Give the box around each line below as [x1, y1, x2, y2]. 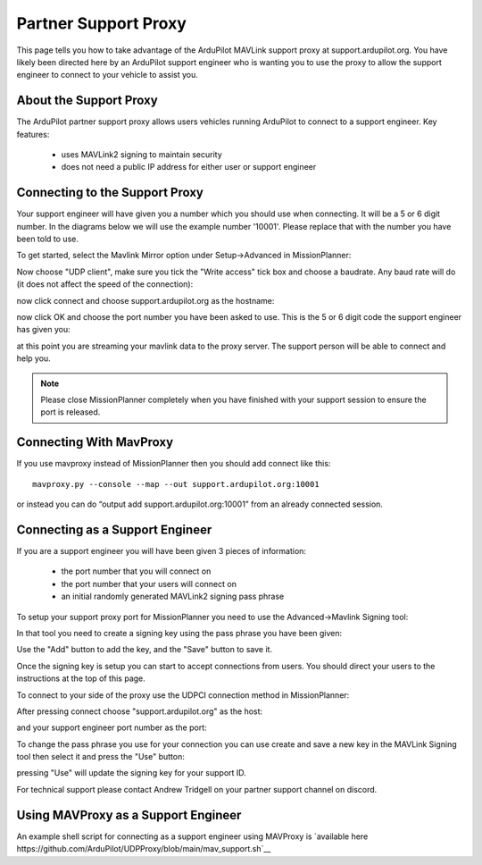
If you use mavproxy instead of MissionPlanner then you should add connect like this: [16, 458, 331, 469]
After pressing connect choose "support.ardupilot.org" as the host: [16, 706, 263, 717]
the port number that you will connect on [61, 566, 212, 576]
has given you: [16, 324, 71, 335]
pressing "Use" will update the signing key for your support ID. [16, 768, 247, 778]
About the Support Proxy [16, 93, 158, 108]
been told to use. [16, 233, 79, 245]
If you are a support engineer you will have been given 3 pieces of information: [16, 545, 307, 556]
